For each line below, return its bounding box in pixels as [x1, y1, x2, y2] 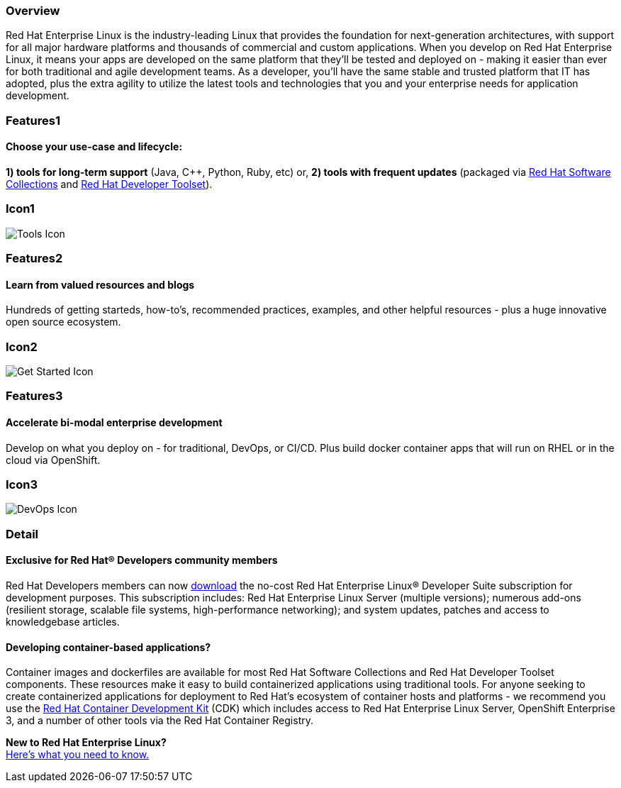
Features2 [6, 251, 63, 266]
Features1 [6, 113, 60, 128]
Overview [6, 4, 60, 18]
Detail [6, 526, 38, 541]
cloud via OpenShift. [6, 453, 101, 466]
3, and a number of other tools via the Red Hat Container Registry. [6, 714, 313, 727]
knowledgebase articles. [6, 616, 120, 628]
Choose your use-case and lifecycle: [6, 140, 183, 153]
